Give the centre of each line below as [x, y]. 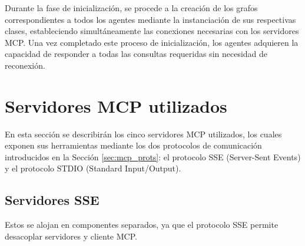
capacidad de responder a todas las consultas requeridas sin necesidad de [136, 54]
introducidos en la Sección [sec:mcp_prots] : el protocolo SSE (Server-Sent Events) [153, 156]
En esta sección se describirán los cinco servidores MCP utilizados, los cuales [143, 134]
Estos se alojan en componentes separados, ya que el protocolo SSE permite [142, 225]
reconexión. [25, 65]
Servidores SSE [52, 200]
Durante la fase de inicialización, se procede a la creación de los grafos [131, 8]
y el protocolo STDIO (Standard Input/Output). [93, 168]
